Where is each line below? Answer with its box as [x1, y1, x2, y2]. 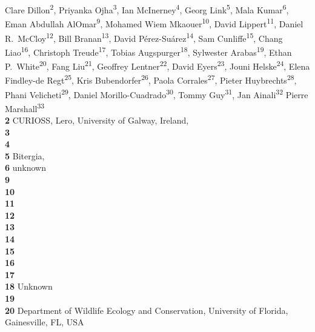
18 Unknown [5, 280, 53, 293]
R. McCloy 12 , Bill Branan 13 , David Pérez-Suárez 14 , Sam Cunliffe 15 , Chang [5, 30, 283, 44]
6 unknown [5, 161, 46, 174]
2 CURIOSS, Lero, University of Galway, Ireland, [5, 114, 189, 126]
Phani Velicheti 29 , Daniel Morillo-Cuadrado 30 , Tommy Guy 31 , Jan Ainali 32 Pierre [5, 86, 308, 101]
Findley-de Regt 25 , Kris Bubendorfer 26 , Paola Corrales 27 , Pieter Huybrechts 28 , [5, 72, 297, 86]
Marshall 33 [5, 100, 45, 115]
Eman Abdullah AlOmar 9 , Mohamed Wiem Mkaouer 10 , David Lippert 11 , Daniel [5, 16, 303, 30]
